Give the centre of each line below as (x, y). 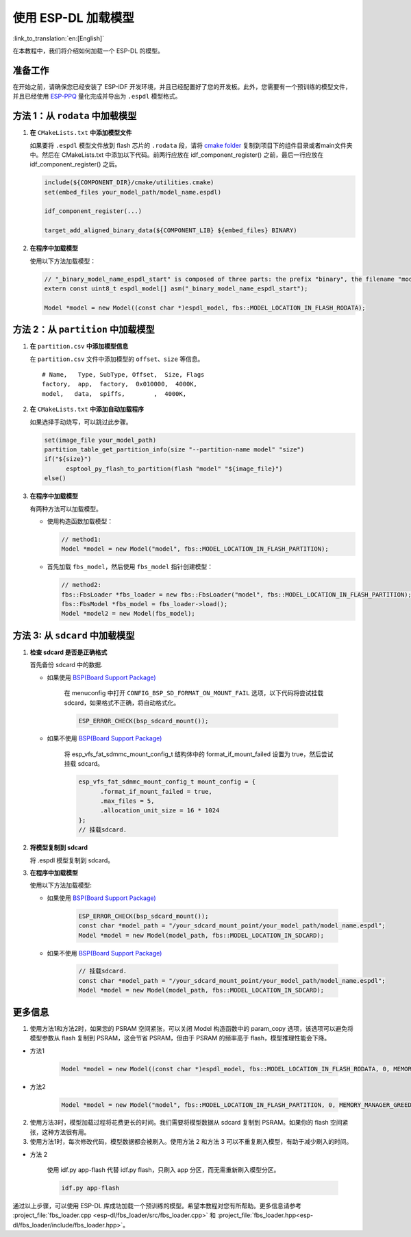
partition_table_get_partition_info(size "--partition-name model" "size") (174, 450)
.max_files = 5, (127, 801)
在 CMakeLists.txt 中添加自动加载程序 (87, 409)
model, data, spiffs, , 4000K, (114, 393)
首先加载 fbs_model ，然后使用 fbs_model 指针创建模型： (130, 567)
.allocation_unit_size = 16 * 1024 (160, 811)
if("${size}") (68, 459)
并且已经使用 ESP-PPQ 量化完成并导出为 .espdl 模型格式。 (97, 97)
